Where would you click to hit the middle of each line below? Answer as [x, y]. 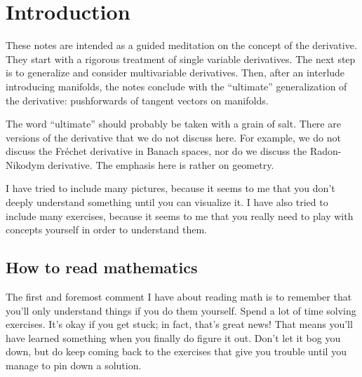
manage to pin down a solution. [74, 365]
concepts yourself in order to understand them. [107, 229]
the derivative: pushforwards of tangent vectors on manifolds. [137, 100]
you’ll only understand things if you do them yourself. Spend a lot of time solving [181, 310]
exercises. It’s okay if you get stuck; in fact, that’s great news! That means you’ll [179, 324]
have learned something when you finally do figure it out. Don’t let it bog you [173, 337]
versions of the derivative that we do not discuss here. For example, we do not [173, 137]
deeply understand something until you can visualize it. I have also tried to [167, 202]
